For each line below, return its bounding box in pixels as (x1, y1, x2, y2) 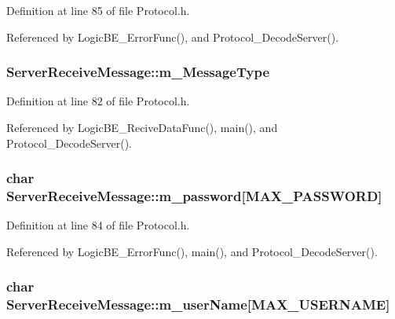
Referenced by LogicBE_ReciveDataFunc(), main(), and (6, 119, 278, 135)
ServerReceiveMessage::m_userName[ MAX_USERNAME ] (6, 295, 390, 314)
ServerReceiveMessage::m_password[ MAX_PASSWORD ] (6, 186, 382, 206)
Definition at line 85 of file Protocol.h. (6, 2, 190, 18)
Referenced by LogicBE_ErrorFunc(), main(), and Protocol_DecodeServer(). (6, 243, 378, 259)
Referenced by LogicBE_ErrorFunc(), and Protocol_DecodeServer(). (6, 28, 339, 45)
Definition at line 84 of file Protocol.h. (6, 217, 190, 233)
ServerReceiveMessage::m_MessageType (6, 62, 270, 82)
